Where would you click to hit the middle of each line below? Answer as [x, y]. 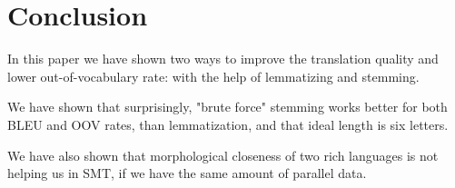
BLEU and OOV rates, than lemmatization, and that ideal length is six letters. [228, 124]
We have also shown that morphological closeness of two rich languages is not [223, 155]
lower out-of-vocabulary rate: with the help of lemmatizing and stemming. [213, 76]
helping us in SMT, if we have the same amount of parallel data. [187, 173]
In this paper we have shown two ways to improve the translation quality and [223, 59]
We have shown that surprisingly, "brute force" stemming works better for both [227, 107]
